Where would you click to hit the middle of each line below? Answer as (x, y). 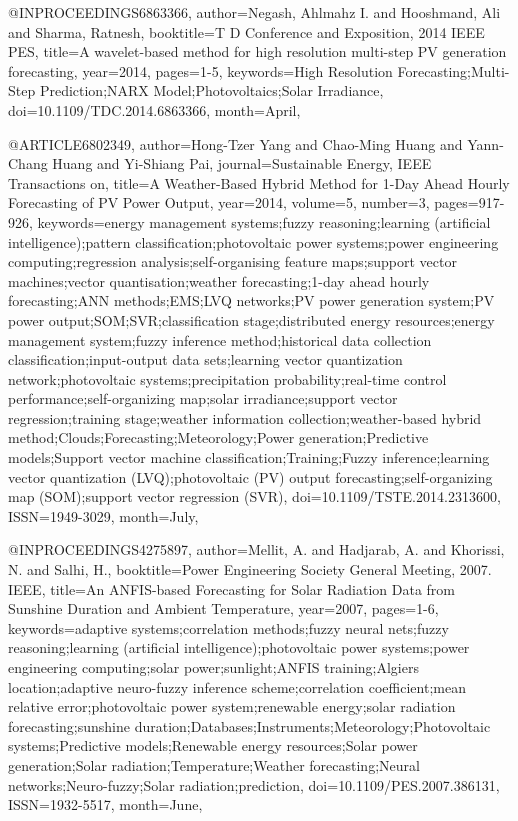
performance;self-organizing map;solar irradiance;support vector (203, 398)
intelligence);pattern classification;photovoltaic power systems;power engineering (253, 241)
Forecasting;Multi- (453, 70)
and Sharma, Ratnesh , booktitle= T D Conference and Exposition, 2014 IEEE (246, 31)
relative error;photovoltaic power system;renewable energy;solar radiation (232, 706)
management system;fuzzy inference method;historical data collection (220, 339)
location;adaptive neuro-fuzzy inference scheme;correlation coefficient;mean (237, 686)
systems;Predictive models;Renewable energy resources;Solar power (213, 745)
